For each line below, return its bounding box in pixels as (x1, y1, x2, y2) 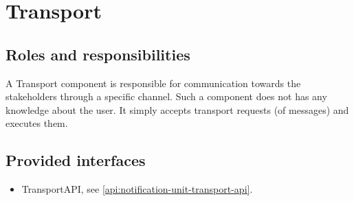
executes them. (5, 116, 68, 130)
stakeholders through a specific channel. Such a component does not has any (5, 89, 327, 104)
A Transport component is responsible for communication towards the (5, 75, 301, 90)
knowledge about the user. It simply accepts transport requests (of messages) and (5, 102, 349, 117)
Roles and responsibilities (5, 43, 190, 64)
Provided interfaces (5, 150, 146, 171)
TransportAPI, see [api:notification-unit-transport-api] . (21, 182, 253, 196)
